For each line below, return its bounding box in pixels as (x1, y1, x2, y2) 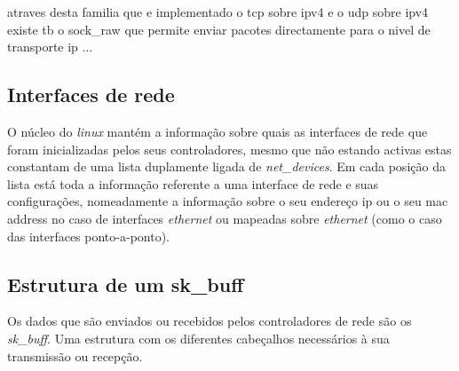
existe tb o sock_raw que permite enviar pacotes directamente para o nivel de (7, 20, 431, 38)
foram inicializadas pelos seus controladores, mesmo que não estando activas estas (7, 139, 452, 158)
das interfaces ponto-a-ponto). (7, 226, 170, 245)
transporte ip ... (7, 37, 93, 56)
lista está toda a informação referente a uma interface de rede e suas (7, 174, 379, 193)
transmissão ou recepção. (7, 346, 143, 365)
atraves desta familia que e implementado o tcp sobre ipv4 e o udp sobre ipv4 (7, 3, 429, 20)
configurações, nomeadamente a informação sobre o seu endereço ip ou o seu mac (7, 192, 448, 210)
